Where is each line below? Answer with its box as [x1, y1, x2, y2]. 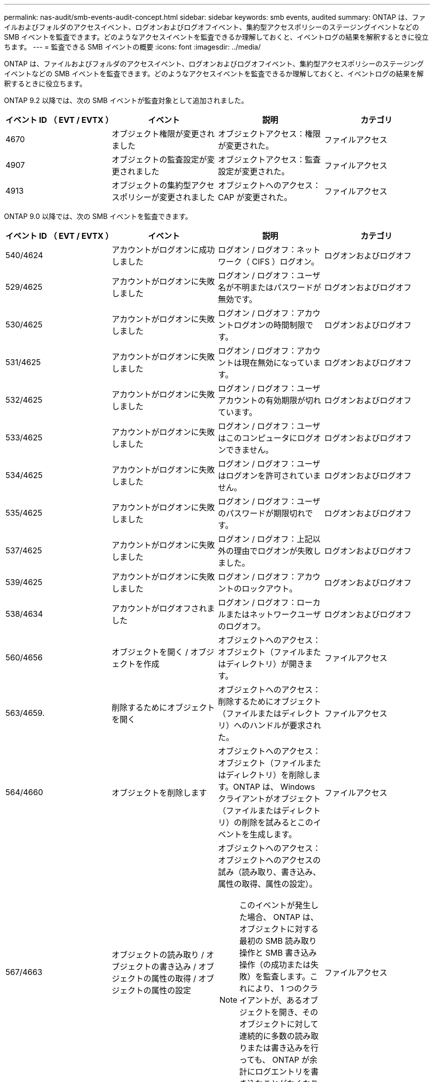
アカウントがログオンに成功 [111, 245, 215, 255]
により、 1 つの [247, 983, 302, 993]
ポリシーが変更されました [119, 192, 215, 202]
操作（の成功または [239, 960, 311, 970]
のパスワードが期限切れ [218, 508, 305, 518]
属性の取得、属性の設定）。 [218, 879, 318, 889]
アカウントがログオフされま [111, 603, 215, 613]
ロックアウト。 [242, 584, 297, 594]
